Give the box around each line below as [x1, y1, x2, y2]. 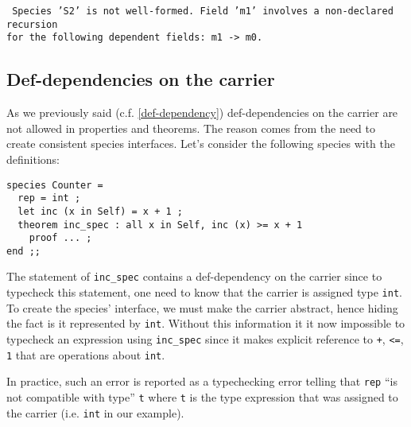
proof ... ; [29, 232, 92, 244]
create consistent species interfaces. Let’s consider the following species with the [6, 135, 395, 152]
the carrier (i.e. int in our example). [6, 404, 184, 421]
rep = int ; [17, 192, 81, 204]
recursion [6, 18, 58, 30]
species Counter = [6, 179, 103, 191]
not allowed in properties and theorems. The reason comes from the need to [6, 119, 376, 136]
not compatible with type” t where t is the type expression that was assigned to [6, 389, 398, 406]
